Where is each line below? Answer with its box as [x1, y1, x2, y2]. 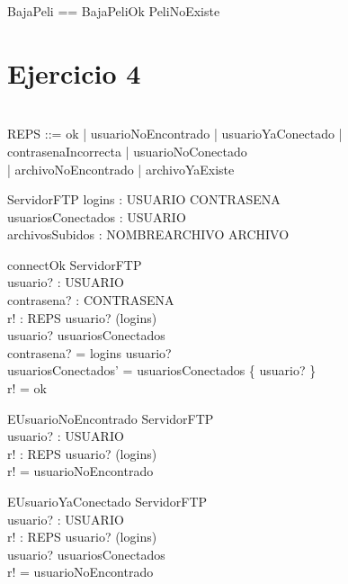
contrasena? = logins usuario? [7, 343, 172, 362]
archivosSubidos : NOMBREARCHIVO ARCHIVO [7, 225, 290, 244]
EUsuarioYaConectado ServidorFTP [7, 492, 208, 510]
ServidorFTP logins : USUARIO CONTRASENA [7, 190, 281, 209]
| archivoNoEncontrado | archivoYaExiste [7, 159, 235, 178]
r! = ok [7, 379, 47, 398]
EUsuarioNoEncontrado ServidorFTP [7, 409, 214, 427]
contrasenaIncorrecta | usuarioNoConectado [7, 141, 247, 160]
